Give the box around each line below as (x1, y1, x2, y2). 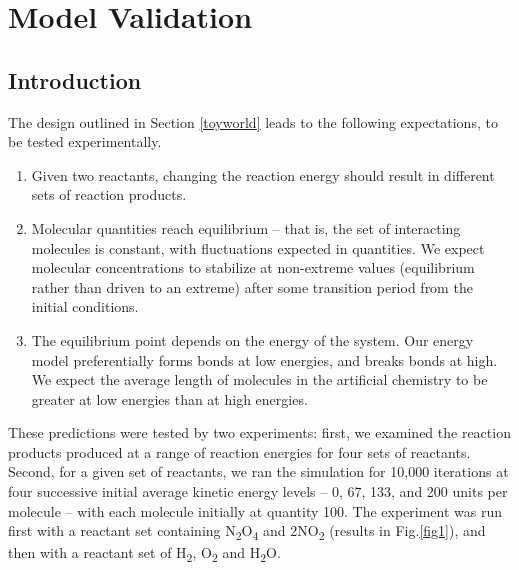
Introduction (8, 64, 142, 95)
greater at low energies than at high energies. (31, 388, 308, 409)
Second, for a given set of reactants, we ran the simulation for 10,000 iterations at (8, 461, 509, 482)
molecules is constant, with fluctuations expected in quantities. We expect (31, 237, 485, 258)
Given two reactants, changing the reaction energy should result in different (31, 164, 495, 185)
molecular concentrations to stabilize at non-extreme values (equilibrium (31, 257, 475, 278)
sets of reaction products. (31, 184, 187, 205)
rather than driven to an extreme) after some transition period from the (31, 276, 473, 297)
